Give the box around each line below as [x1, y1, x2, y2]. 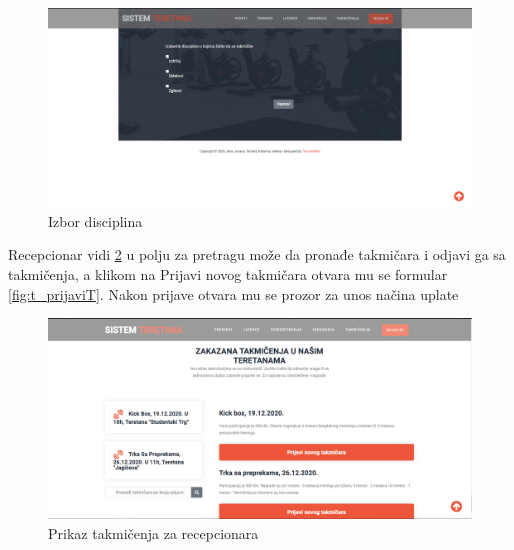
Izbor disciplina [48, 210, 143, 231]
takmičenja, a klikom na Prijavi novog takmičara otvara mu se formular [8, 263, 448, 284]
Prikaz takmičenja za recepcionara [48, 522, 259, 543]
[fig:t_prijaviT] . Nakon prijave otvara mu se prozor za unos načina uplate [8, 283, 459, 304]
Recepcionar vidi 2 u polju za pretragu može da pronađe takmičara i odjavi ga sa [8, 244, 506, 265]
